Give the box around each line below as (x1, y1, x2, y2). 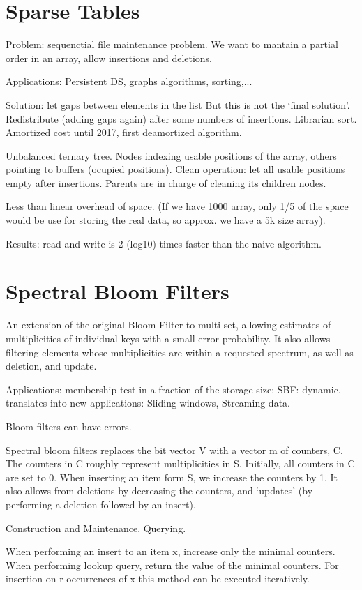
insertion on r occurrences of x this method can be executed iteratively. (6, 571, 310, 586)
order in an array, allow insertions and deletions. (6, 50, 213, 65)
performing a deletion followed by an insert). (6, 497, 196, 511)
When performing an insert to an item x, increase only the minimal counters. (6, 544, 335, 559)
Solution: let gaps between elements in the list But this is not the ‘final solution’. (6, 97, 350, 112)
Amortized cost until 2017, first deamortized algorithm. (6, 125, 242, 139)
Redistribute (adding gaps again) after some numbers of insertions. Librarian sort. (6, 111, 357, 126)
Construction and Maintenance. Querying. (6, 520, 186, 535)
